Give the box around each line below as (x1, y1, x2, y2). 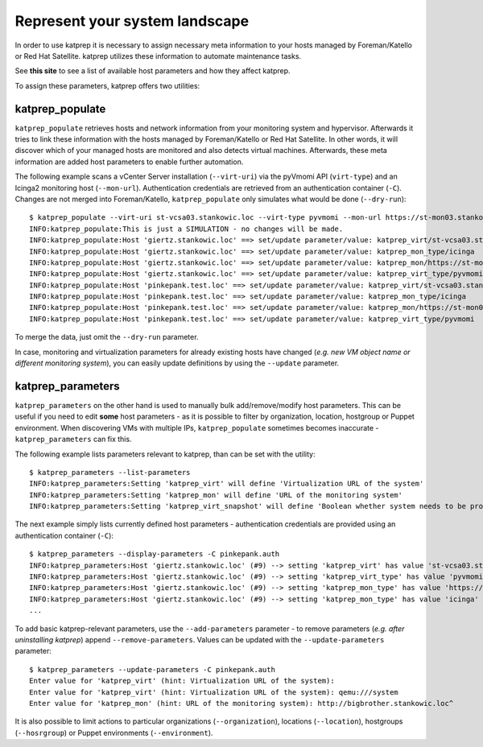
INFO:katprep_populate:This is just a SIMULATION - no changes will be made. (29, 224, 344, 233)
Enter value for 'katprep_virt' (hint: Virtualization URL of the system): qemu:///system (29, 687, 398, 696)
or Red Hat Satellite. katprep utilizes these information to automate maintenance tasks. (14, 51, 302, 60)
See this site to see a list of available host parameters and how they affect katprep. (14, 66, 291, 76)
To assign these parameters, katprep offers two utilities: (14, 80, 200, 90)
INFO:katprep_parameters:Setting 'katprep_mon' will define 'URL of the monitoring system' (29, 490, 402, 499)
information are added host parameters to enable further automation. (14, 157, 244, 167)
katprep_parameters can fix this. (14, 435, 132, 444)
